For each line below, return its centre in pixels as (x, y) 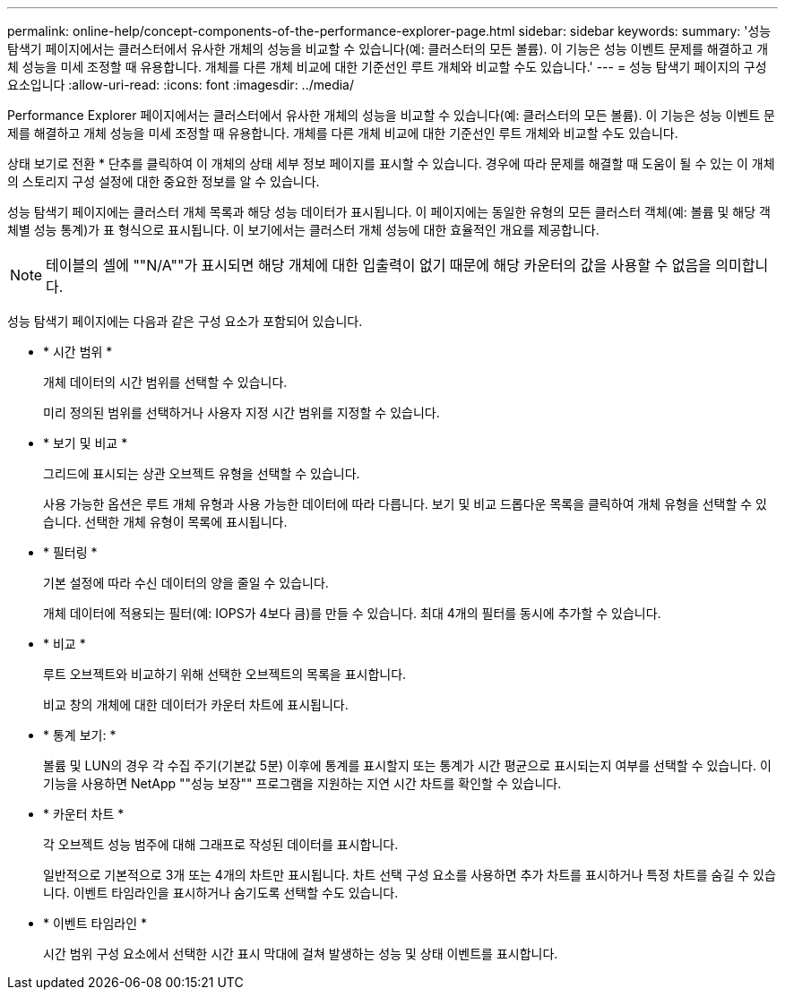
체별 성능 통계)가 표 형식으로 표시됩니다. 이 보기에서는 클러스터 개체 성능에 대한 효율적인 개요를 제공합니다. (303, 230)
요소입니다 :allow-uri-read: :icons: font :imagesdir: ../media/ (181, 85)
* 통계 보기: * (80, 735)
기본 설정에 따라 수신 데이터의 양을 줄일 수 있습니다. (186, 583)
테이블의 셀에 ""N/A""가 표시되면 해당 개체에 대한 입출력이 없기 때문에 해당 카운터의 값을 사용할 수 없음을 (379, 265)
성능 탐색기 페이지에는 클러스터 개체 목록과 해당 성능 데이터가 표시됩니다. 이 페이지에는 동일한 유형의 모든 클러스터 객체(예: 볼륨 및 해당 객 (389, 212)
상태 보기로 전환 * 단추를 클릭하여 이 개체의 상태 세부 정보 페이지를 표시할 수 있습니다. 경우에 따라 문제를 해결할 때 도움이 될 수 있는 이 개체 (391, 163)
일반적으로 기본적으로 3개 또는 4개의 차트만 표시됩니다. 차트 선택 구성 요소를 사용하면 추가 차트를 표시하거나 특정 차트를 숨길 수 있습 (410, 875)
